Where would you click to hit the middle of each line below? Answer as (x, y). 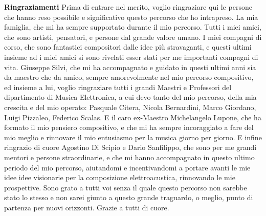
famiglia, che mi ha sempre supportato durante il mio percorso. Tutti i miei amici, (133, 27)
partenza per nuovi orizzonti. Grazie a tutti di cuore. (87, 207)
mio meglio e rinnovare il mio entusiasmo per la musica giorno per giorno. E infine (133, 137)
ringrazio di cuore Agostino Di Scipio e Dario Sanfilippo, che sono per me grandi (130, 147)
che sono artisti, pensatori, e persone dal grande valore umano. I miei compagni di (133, 37)
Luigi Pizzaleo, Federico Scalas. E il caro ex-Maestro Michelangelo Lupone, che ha (133, 117)
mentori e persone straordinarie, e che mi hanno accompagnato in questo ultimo (129, 157)
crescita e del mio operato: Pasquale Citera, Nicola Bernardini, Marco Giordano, (130, 107)
